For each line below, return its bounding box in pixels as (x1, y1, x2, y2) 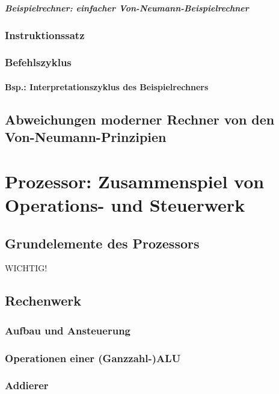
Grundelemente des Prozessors (5, 233, 200, 252)
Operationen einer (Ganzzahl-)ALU (5, 350, 181, 365)
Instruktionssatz (5, 27, 85, 42)
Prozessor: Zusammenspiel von (5, 168, 265, 193)
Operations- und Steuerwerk (5, 192, 245, 217)
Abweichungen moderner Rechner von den (5, 109, 275, 128)
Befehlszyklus (5, 55, 72, 70)
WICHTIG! (5, 262, 48, 274)
